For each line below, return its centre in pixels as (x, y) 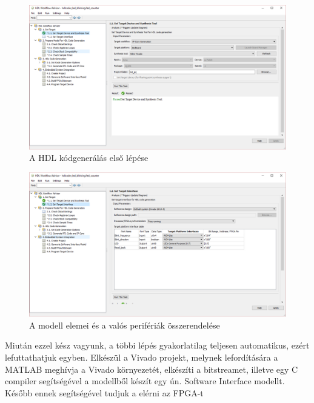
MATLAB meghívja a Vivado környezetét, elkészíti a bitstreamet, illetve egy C (152, 369)
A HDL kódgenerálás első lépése (89, 158)
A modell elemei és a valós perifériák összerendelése (125, 325)
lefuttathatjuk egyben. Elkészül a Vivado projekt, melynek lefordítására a (142, 357)
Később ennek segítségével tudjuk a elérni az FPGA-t (104, 392)
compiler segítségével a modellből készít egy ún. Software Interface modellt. (145, 381)
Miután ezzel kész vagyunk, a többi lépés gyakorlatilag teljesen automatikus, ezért (157, 345)
